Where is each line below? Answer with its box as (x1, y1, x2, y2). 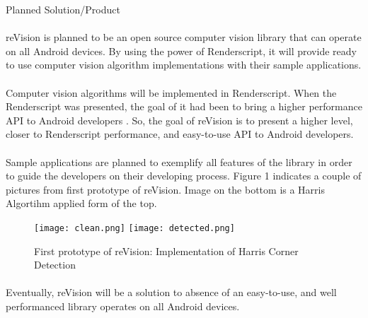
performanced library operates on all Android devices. (6, 298, 240, 313)
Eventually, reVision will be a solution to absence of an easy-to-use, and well (6, 285, 337, 300)
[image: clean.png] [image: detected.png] (34, 223, 235, 233)
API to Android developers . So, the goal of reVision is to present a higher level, (6, 112, 353, 127)
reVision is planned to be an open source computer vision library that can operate (6, 30, 362, 45)
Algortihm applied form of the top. (6, 196, 157, 211)
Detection (34, 257, 76, 272)
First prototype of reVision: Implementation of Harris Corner (34, 243, 299, 258)
